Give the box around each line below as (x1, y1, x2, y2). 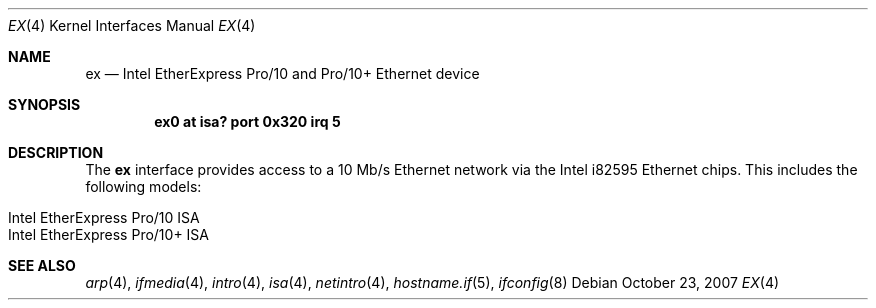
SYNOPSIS (8, 96, 81, 113)
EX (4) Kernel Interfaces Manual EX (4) (8, 17, 256, 34)
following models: (85, 178, 202, 195)
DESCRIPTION (8, 144, 104, 161)
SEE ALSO (8, 257, 76, 274)
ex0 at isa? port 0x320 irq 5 (154, 113, 341, 130)
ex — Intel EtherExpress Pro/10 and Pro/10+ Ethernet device (85, 65, 480, 82)
